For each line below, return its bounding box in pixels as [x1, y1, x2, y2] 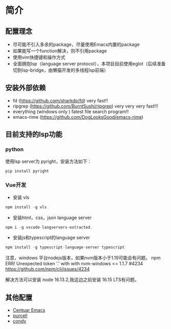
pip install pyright [5, 168, 50, 174]
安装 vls [12, 194, 30, 200]
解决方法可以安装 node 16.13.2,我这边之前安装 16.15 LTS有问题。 [5, 277, 139, 283]
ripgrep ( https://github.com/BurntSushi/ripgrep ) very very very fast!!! [12, 103, 159, 109]
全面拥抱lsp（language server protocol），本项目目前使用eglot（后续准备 [12, 61, 166, 67]
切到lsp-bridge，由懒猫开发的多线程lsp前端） [12, 67, 109, 73]
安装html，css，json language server [12, 214, 92, 221]
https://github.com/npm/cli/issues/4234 [5, 266, 90, 272]
